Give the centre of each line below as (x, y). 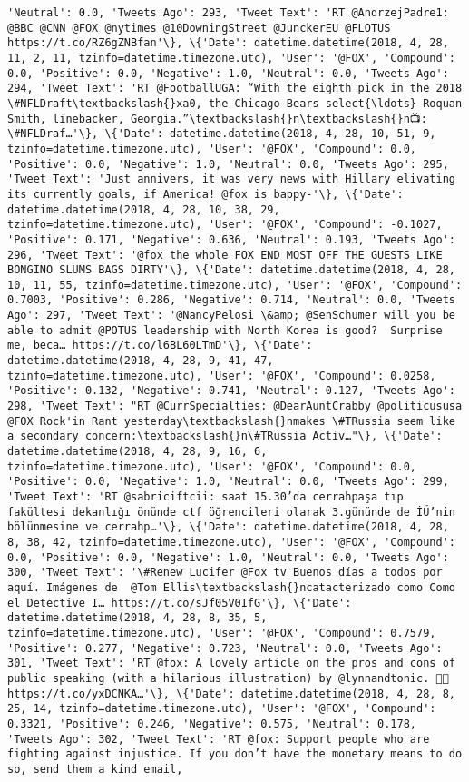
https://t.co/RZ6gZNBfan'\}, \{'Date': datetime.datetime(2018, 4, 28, (228, 43)
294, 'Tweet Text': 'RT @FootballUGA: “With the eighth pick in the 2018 (235, 89)
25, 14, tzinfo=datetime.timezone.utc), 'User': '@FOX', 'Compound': (222, 709)
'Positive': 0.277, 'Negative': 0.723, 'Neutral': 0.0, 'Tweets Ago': (225, 648)
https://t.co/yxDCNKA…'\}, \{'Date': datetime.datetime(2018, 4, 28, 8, (231, 693)
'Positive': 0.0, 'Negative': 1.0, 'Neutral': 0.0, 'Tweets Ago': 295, (228, 164)
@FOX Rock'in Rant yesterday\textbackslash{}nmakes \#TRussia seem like (231, 421)
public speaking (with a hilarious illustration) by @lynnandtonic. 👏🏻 (228, 678)
